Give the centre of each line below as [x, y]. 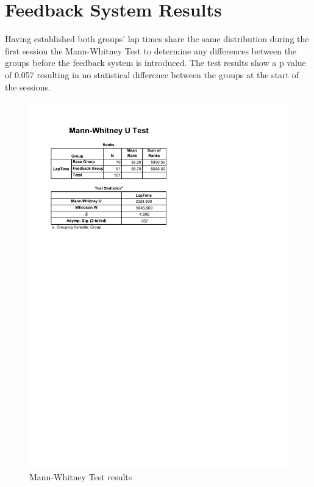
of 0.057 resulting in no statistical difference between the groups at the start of [152, 74]
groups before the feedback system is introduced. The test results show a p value [155, 63]
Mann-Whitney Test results [81, 476]
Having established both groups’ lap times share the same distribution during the [157, 39]
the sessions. [28, 86]
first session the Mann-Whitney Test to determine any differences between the [151, 50]
